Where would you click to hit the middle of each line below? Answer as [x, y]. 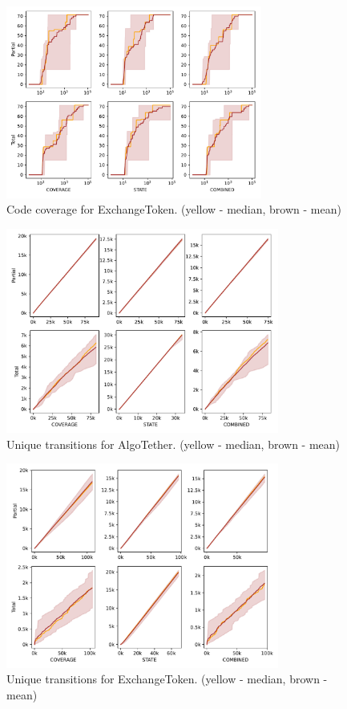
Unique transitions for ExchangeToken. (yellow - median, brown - [167, 679]
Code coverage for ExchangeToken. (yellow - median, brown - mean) [174, 209]
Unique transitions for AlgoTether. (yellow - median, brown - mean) [173, 444]
